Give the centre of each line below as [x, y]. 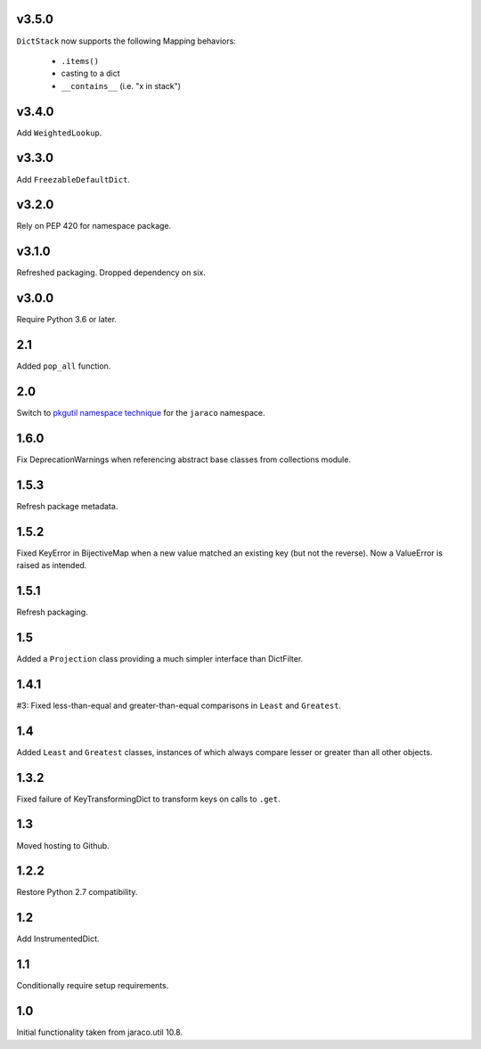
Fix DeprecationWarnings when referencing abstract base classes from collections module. [184, 459]
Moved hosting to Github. [63, 845]
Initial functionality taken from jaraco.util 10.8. [99, 1032]
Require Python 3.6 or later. [67, 320]
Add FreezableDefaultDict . [73, 179]
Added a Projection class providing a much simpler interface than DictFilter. [160, 658]
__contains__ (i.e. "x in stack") [121, 85]
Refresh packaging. [52, 612]
